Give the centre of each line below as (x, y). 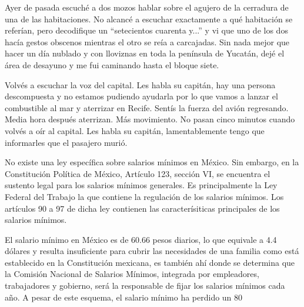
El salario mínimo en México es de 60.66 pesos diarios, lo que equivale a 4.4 (141, 239)
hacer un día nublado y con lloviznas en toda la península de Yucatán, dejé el (145, 53)
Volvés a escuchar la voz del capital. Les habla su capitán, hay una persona (140, 84)
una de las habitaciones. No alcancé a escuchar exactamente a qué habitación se (149, 19)
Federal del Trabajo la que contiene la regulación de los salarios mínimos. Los (144, 196)
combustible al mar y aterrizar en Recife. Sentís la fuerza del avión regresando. (147, 107)
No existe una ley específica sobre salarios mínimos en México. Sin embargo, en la (152, 162)
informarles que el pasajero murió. (66, 142)
